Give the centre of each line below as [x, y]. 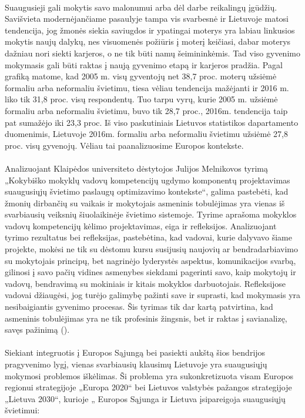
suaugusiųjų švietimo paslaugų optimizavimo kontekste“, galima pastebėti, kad [147, 191]
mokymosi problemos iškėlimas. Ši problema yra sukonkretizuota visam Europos [149, 375]
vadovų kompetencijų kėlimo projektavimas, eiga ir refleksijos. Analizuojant [141, 225]
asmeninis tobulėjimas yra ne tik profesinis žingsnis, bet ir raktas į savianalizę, [146, 318]
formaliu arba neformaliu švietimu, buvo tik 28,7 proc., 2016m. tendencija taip [146, 110]
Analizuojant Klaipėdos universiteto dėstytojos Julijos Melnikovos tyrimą [136, 168]
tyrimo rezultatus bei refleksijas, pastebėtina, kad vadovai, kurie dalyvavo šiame [148, 237]
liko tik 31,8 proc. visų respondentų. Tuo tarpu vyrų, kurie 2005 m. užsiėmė [141, 99]
